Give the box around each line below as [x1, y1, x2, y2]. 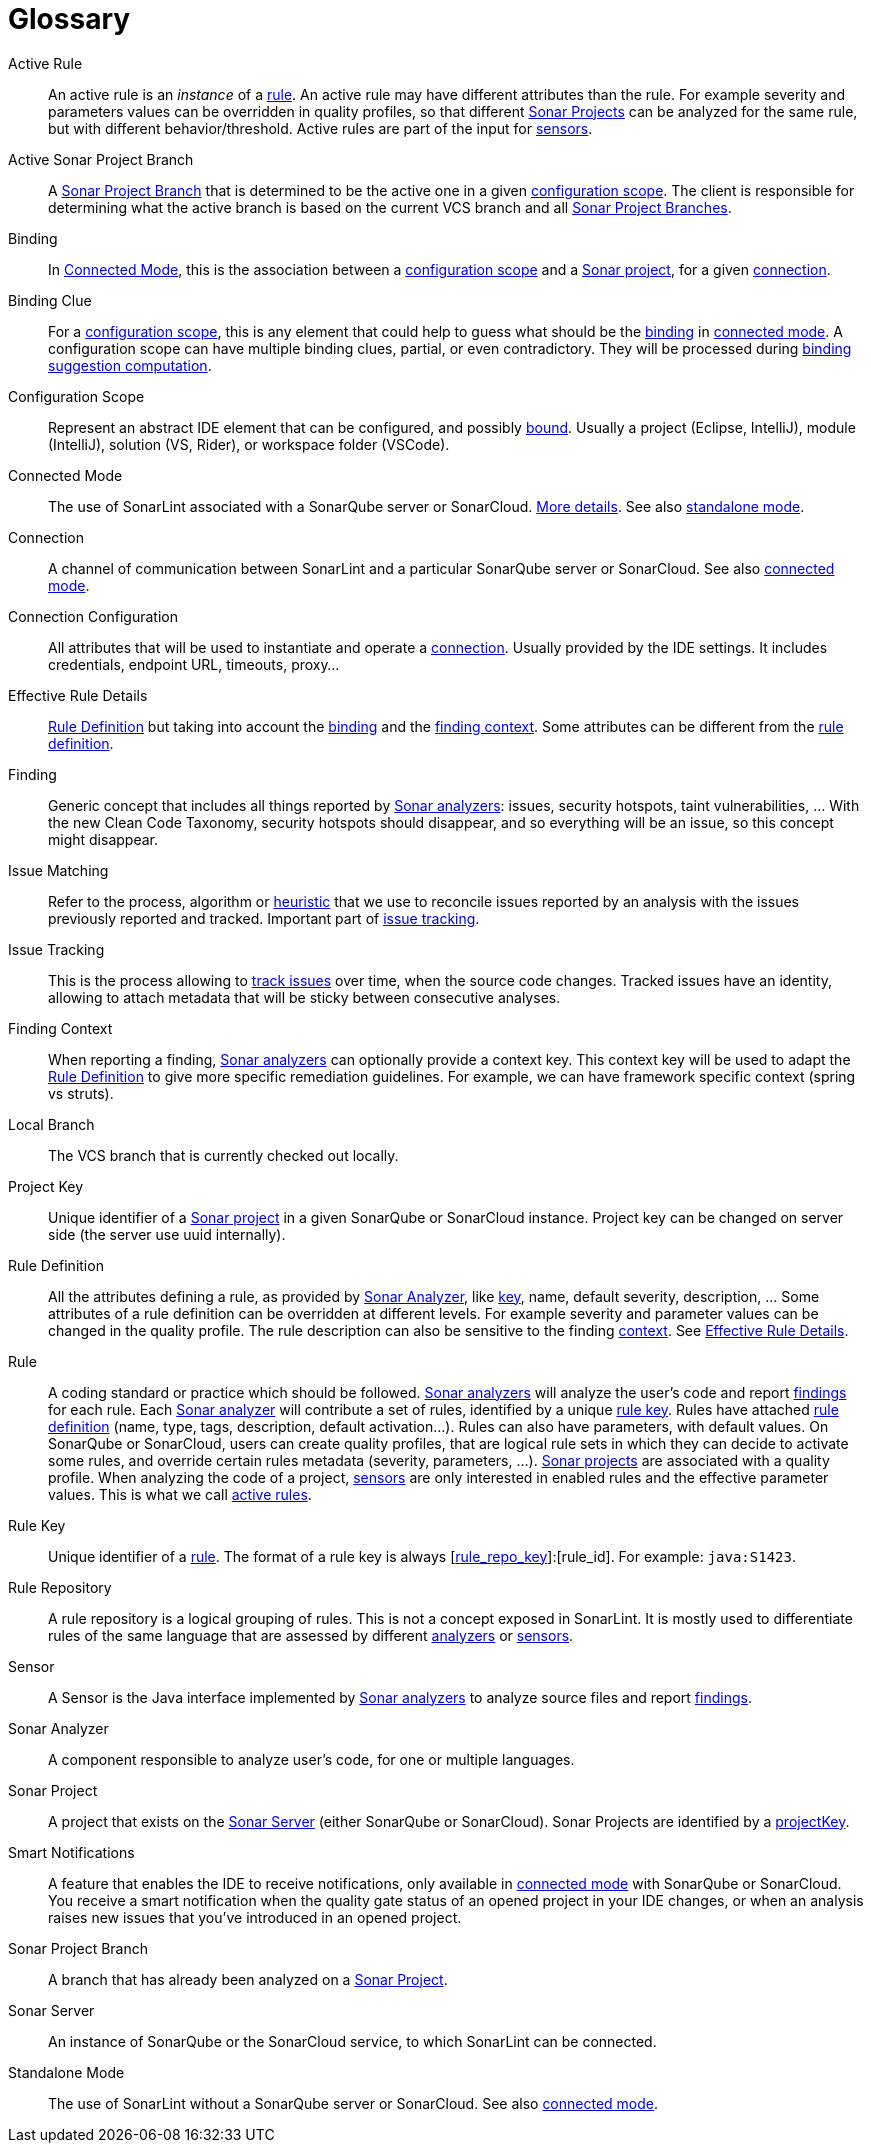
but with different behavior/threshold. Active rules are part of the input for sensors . [48, 119, 593, 137]
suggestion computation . [48, 356, 212, 374]
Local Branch [8, 1115, 95, 1133]
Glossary [8, 2, 131, 36]
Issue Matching [8, 861, 109, 879]
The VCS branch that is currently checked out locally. [48, 1146, 399, 1164]
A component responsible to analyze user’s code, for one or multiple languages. [48, 1750, 575, 1768]
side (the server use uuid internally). [48, 1225, 286, 1243]
